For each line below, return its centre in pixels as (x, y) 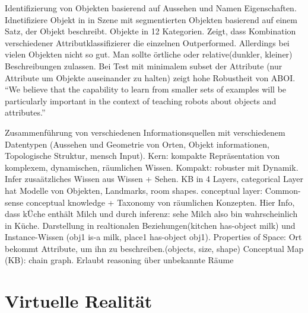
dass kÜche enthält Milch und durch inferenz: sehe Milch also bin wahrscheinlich (151, 214)
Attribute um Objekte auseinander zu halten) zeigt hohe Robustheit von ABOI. (150, 77)
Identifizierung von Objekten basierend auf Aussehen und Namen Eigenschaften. (151, 8)
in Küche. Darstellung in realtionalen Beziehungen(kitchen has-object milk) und (150, 225)
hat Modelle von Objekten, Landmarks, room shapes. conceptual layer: (134, 190)
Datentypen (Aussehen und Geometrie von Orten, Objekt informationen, (137, 144)
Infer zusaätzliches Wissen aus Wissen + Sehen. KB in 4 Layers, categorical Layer (154, 179)
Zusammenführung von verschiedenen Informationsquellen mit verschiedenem (145, 132)
